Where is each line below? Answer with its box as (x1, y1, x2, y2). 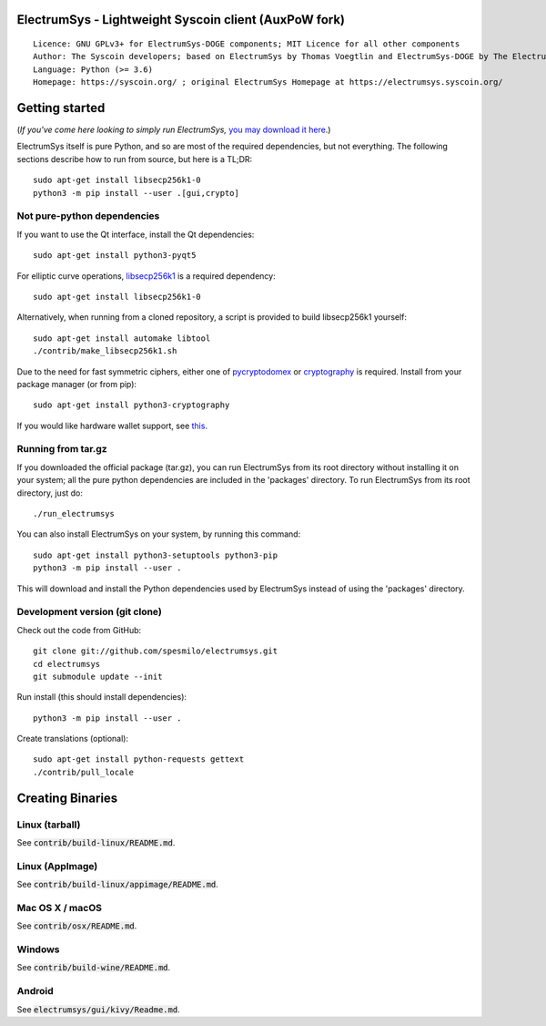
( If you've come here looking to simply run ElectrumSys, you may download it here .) (16, 124, 331, 136)
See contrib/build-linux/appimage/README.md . (16, 879, 218, 890)
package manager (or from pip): (16, 378, 136, 389)
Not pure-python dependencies (16, 210, 160, 222)
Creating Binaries (16, 790, 118, 805)
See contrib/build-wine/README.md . (16, 962, 171, 973)
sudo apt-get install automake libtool (33, 333, 211, 344)
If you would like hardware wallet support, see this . (16, 420, 208, 431)
